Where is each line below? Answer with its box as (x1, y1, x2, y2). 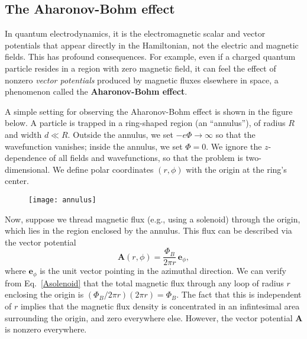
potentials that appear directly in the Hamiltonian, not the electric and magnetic (5, 38, 299, 51)
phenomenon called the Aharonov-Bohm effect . (5, 85, 188, 98)
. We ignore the (206, 140, 262, 152)
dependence (5, 151, 47, 164)
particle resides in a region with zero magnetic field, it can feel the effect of (5, 62, 276, 74)
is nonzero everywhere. (5, 323, 87, 335)
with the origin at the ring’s (186, 163, 287, 175)
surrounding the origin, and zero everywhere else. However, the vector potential (5, 311, 293, 324)
